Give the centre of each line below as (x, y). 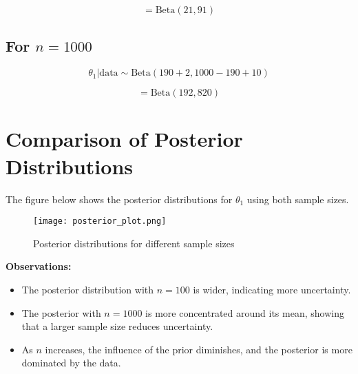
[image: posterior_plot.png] (100, 221)
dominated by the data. (71, 363)
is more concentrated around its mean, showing (245, 312)
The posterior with (61, 312)
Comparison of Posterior (124, 139)
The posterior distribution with (88, 289)
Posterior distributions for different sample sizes (134, 243)
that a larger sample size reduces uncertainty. (117, 326)
